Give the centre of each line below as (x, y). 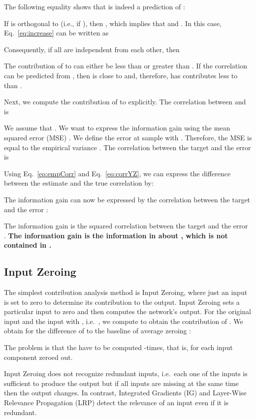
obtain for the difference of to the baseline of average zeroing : (98, 331)
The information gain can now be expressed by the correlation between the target (127, 199)
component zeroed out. (38, 357)
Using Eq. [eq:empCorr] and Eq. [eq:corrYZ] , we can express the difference (117, 173)
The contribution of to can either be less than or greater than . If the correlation (126, 66)
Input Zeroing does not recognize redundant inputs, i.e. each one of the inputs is (126, 373)
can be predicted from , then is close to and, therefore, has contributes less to (121, 75)
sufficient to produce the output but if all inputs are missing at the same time (121, 383)
